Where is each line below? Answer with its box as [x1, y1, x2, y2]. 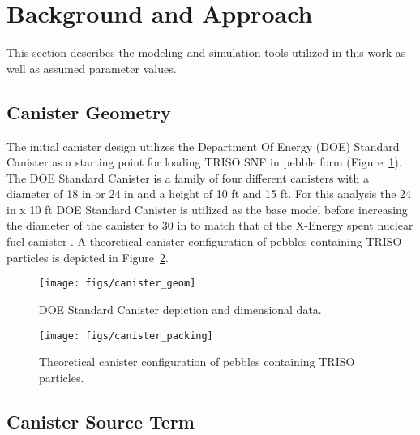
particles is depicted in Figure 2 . [6, 248, 169, 265]
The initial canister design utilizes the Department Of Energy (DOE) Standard [6, 137, 400, 154]
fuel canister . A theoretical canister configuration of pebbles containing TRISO [6, 233, 402, 250]
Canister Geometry [6, 99, 171, 124]
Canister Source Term [6, 408, 195, 433]
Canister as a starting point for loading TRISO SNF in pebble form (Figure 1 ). [6, 153, 402, 170]
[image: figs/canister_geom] [39, 278, 196, 290]
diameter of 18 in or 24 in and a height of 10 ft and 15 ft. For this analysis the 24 [6, 185, 412, 202]
